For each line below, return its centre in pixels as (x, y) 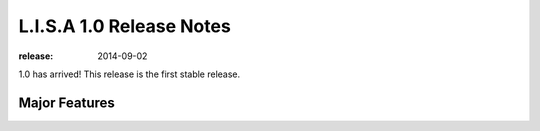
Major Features (66, 102)
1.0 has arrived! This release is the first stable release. (129, 74)
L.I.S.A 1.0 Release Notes (125, 26)
